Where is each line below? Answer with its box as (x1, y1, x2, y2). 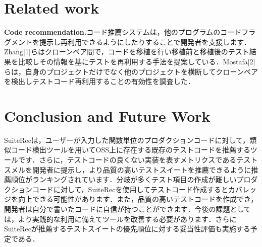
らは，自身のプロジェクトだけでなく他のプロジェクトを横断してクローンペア (4, 66, 258, 76)
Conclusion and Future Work (4, 105, 211, 126)
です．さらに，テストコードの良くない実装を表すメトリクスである (18, 154, 237, 164)
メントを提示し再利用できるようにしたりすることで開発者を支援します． (11, 36, 251, 47)
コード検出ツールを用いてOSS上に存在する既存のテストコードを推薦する (11, 144, 250, 155)
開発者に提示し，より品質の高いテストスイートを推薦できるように (32, 164, 251, 175)
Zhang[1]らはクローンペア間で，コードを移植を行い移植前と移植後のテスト (4, 46, 249, 57)
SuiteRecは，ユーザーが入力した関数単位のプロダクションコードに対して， (4, 134, 250, 145)
